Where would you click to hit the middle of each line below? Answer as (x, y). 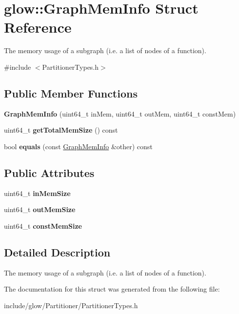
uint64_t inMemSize (37, 193)
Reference (38, 27)
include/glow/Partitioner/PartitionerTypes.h (71, 305)
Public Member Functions (71, 93)
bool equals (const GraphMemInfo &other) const (78, 146)
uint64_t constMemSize (43, 226)
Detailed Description (57, 252)
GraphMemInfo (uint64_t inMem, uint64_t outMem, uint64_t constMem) (120, 113)
